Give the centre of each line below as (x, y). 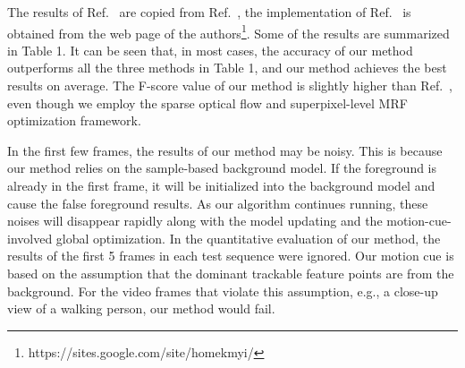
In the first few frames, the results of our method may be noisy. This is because (225, 150)
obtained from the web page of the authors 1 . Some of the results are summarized (228, 31)
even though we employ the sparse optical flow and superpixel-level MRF (207, 103)
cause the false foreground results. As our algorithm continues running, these (218, 203)
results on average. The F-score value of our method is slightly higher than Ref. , (230, 86)
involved (30, 238)
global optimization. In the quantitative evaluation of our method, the (248, 238)
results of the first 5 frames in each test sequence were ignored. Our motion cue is (231, 256)
